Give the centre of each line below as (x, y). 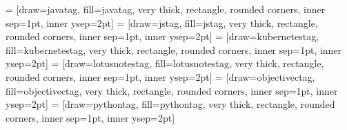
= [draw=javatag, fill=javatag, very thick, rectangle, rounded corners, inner (166, 9)
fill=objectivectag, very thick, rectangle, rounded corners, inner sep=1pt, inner (172, 90)
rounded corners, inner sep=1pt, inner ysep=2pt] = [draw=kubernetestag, (162, 36)
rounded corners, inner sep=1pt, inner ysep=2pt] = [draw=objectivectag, (160, 76)
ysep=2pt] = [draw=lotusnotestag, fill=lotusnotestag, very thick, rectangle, (165, 63)
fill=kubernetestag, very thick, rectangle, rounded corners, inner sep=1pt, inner (174, 49)
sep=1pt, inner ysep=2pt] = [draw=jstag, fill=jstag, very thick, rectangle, (162, 22)
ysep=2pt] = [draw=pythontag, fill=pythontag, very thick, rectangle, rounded (170, 104)
